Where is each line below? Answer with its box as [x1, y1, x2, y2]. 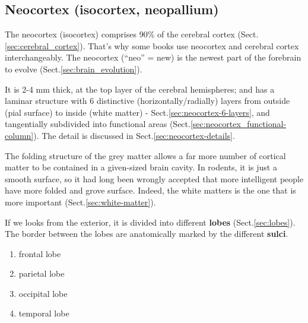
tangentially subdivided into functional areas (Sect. [5, 118, 190, 130]
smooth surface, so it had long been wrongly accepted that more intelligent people [5, 172, 304, 185]
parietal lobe [18, 267, 65, 280]
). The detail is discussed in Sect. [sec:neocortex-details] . [33, 129, 235, 141]
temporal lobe [18, 307, 69, 319]
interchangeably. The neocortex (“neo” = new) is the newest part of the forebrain [5, 51, 301, 64]
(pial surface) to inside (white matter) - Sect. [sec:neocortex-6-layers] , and [5, 106, 270, 118]
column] [5, 129, 34, 141]
